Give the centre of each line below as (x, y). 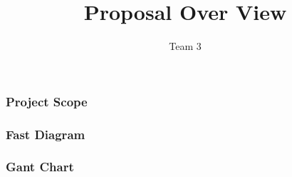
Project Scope (47, 101)
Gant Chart (40, 167)
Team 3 (185, 46)
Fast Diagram (46, 134)
